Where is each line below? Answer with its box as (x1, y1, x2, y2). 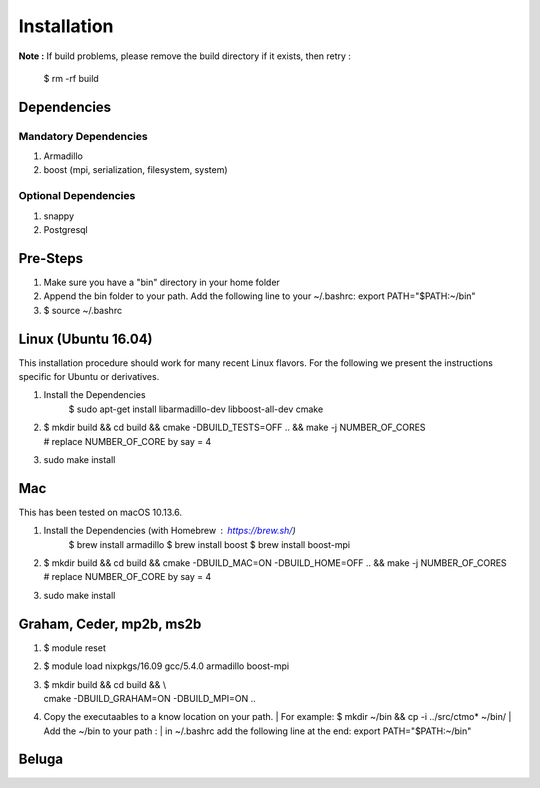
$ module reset (43, 641, 107, 654)
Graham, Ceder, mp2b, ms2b (18, 615, 202, 632)
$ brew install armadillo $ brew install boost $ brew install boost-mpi (68, 538, 350, 550)
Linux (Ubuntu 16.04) (18, 330, 154, 347)
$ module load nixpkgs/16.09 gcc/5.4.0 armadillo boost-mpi (43, 660, 290, 672)
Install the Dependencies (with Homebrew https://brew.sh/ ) (43, 525, 297, 537)
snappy (43, 210, 75, 222)
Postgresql (43, 224, 89, 236)
